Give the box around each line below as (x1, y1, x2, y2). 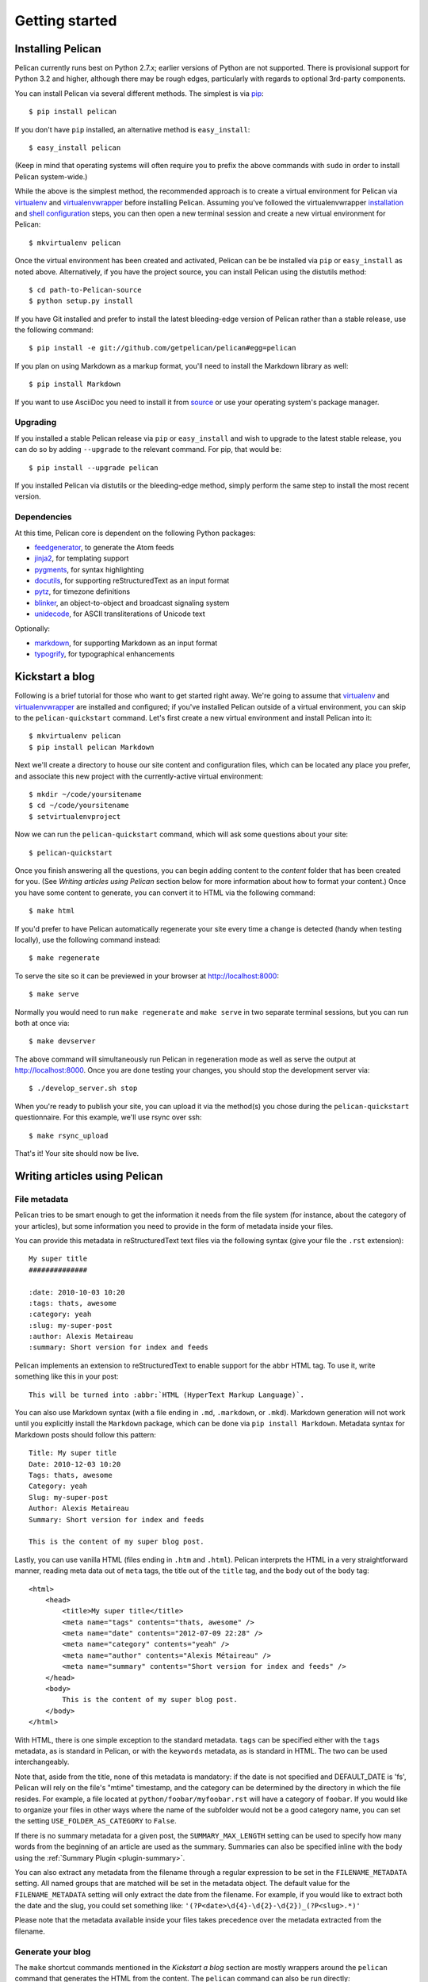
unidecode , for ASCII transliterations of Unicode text (34, 609, 205, 618)
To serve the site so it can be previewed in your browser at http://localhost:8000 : (14, 971, 279, 981)
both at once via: (14, 1018, 71, 1027)
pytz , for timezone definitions (34, 587, 131, 596)
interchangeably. (14, 1757, 70, 1767)
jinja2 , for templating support (34, 553, 129, 563)
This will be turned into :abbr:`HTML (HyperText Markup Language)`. (29, 1390, 305, 1399)
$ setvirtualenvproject (29, 812, 121, 821)
